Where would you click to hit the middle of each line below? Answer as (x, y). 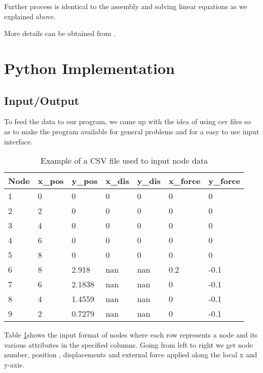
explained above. (30, 16)
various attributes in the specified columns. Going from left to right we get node (128, 344)
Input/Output (42, 100)
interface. (18, 141)
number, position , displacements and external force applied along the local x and (131, 355)
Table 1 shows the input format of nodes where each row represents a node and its (131, 335)
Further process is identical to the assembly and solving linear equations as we (126, 6)
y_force (224, 181)
